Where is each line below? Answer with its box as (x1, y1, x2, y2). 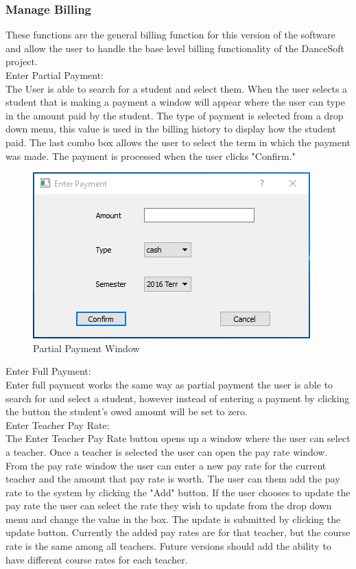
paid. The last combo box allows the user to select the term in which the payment (5, 135, 351, 149)
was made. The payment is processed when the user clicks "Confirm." (5, 148, 296, 163)
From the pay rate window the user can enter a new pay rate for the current (5, 458, 327, 472)
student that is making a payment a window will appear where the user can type (5, 95, 345, 109)
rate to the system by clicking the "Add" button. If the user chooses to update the (5, 485, 351, 499)
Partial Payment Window (33, 340, 140, 355)
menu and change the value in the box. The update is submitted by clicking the (5, 511, 341, 526)
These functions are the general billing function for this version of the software (5, 27, 335, 42)
